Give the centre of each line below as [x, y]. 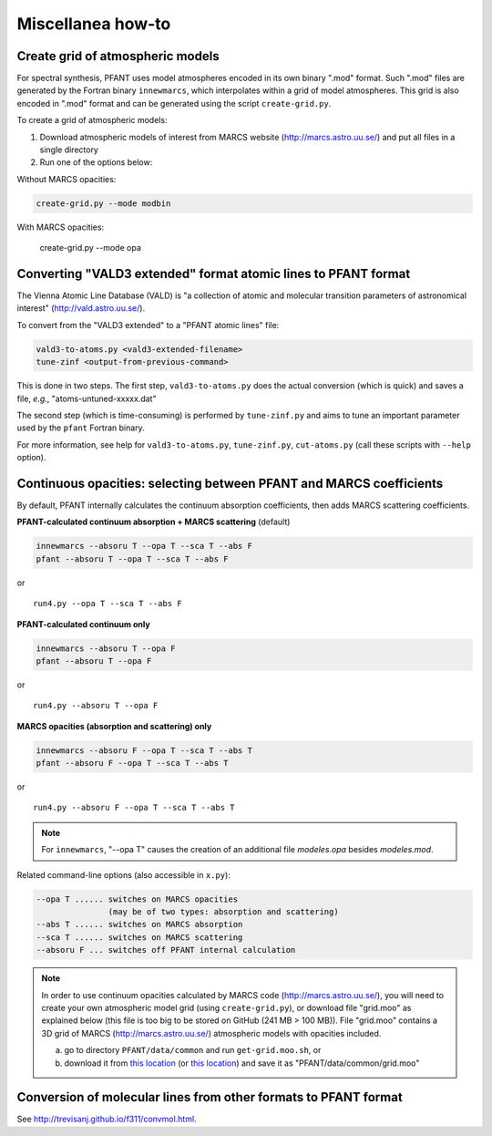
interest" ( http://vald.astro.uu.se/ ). [81, 308]
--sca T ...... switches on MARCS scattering [139, 937]
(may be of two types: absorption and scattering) [223, 912]
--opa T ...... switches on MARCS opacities [137, 899]
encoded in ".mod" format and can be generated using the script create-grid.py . [174, 103]
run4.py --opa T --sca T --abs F [108, 604]
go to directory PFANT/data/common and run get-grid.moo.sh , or [193, 1050]
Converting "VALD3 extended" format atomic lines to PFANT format [214, 274]
